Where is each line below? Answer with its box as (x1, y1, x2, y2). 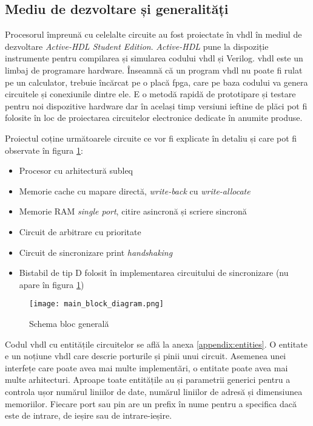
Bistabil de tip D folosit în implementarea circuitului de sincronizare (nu (19, 266, 289, 279)
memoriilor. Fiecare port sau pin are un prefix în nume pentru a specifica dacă (5, 397, 297, 410)
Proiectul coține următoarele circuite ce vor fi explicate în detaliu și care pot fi (5, 131, 297, 144)
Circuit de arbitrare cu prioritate (19, 225, 141, 238)
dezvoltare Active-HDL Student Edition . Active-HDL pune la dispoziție (5, 40, 269, 52)
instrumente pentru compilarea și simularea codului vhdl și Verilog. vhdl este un (5, 52, 303, 64)
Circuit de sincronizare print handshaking (19, 246, 173, 258)
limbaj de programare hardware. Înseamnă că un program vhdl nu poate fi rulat (5, 63, 303, 76)
